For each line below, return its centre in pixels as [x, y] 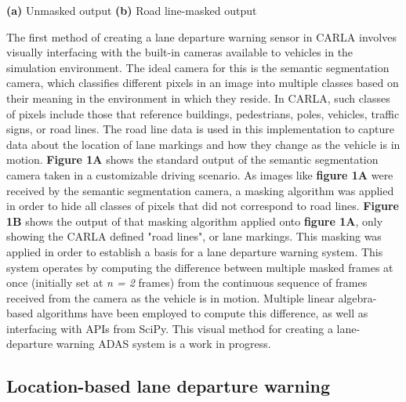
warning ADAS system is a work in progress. [163, 344]
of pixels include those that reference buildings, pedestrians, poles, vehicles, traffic [203, 113]
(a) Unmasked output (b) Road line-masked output [132, 10]
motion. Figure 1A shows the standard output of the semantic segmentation [192, 159]
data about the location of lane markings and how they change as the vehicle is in [203, 144]
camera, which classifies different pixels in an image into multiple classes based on [203, 83]
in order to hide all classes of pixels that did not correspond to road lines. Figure [203, 206]
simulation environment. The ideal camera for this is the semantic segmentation [198, 67]
